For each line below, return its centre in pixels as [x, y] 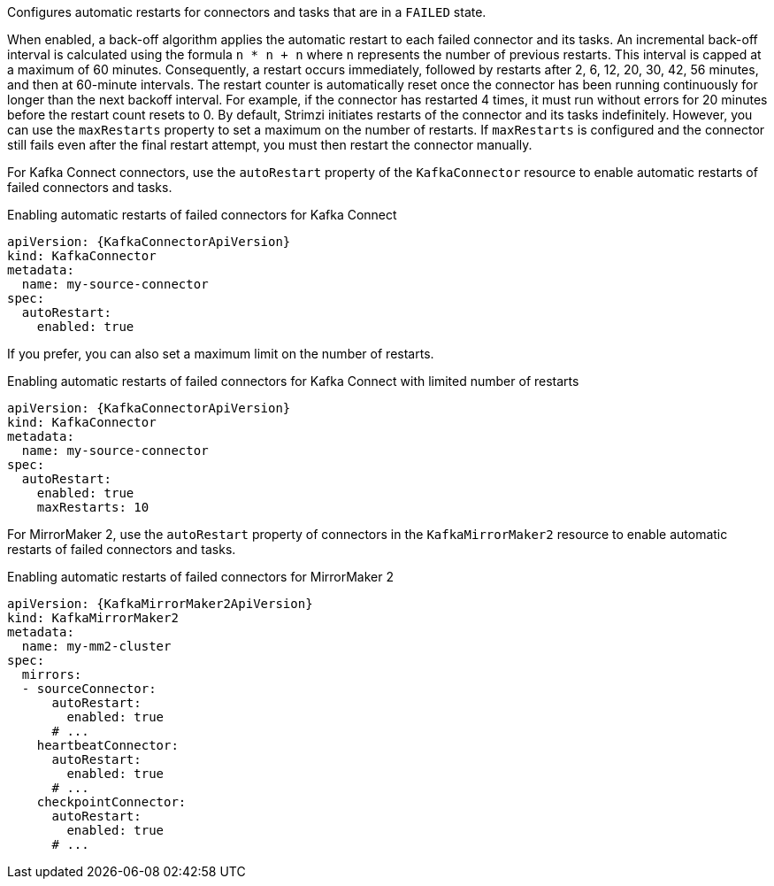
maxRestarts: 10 [93, 507]
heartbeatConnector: [107, 745]
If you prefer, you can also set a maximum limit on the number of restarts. [221, 354]
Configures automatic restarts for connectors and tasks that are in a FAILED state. [247, 12]
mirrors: [52, 674]
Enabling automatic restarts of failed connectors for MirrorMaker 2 [200, 577]
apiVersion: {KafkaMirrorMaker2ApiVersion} [160, 604]
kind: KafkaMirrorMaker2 [93, 618]
